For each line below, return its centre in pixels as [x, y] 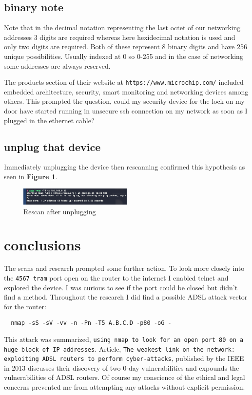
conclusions [42, 245]
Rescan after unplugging [60, 211]
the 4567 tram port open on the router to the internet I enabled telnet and [116, 277]
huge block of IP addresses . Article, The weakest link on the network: [120, 348]
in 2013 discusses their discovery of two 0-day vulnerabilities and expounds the [122, 367]
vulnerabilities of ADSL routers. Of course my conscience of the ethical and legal [125, 377]
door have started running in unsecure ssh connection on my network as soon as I [126, 111]
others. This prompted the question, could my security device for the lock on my [124, 101]
